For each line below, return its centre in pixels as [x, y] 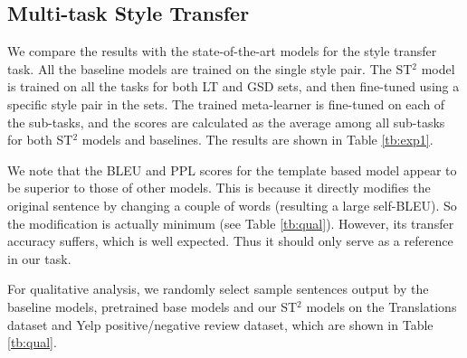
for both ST [40, 140]
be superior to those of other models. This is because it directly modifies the [219, 188]
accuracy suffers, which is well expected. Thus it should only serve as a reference [230, 241]
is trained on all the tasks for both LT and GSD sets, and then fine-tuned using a [233, 86]
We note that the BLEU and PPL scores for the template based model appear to [232, 170]
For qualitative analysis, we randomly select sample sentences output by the [218, 289]
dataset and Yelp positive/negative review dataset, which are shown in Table [220, 324]
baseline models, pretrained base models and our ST [152, 306]
